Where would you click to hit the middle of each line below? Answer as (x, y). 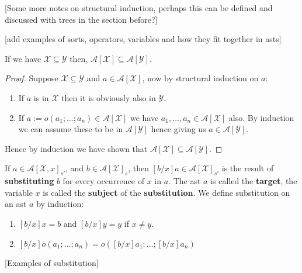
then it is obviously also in (109, 97)
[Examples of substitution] (52, 262)
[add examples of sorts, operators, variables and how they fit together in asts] (143, 39)
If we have (23, 58)
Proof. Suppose (32, 78)
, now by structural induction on (200, 78)
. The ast (185, 181)
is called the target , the (254, 181)
